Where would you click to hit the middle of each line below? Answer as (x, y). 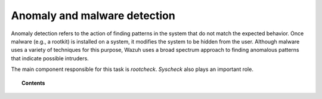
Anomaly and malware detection (93, 16)
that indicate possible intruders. (50, 58)
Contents (33, 83)
